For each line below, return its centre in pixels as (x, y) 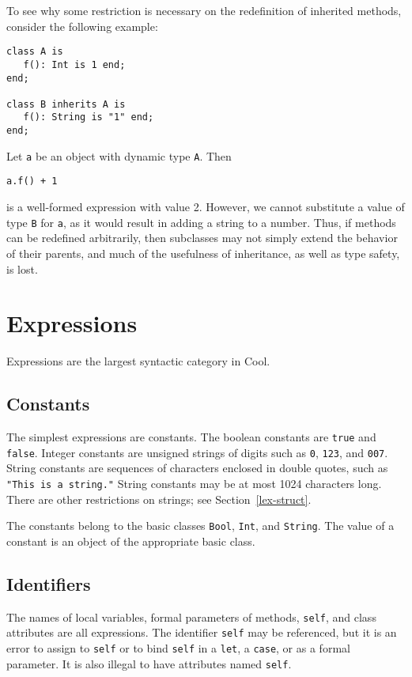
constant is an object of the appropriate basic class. (131, 541)
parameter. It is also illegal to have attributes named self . (149, 663)
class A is (35, 52)
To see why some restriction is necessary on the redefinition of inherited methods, (204, 10)
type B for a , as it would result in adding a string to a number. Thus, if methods (201, 222)
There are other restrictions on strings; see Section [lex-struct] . (159, 499)
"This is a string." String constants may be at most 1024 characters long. (194, 483)
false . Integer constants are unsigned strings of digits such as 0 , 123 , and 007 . (197, 452)
